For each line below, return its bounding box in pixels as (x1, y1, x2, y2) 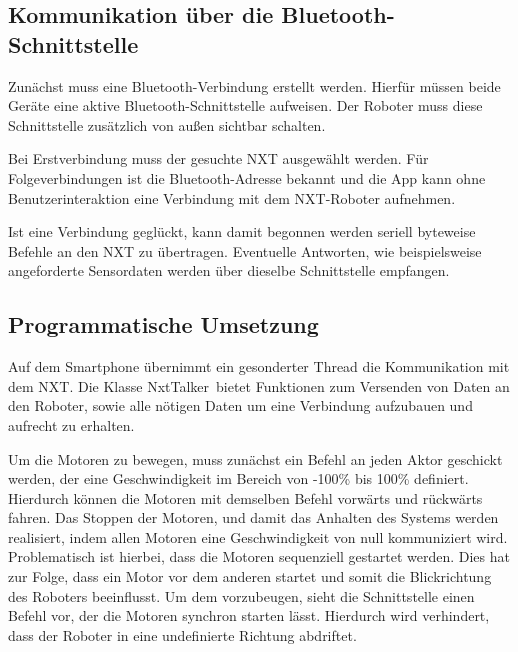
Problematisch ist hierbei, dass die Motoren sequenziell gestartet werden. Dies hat (8, 546, 510, 567)
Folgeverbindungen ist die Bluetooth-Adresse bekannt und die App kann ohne (8, 167, 486, 188)
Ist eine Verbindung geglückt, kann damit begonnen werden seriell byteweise (8, 221, 476, 242)
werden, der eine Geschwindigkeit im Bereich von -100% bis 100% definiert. (8, 468, 469, 489)
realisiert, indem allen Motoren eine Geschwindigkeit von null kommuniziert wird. (8, 526, 508, 547)
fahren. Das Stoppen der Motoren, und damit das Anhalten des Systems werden (8, 507, 499, 528)
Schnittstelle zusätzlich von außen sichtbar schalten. (8, 114, 326, 135)
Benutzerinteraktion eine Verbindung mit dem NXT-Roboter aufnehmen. (8, 187, 456, 208)
